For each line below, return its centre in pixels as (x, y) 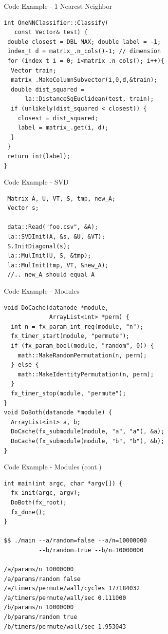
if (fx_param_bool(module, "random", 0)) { (82, 346)
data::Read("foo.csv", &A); (53, 227)
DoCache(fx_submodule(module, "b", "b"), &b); (88, 441)
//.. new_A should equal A (51, 275)
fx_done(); (28, 512)
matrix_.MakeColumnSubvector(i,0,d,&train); (84, 80)
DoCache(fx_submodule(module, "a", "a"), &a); (88, 432)
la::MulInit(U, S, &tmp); (49, 256)
